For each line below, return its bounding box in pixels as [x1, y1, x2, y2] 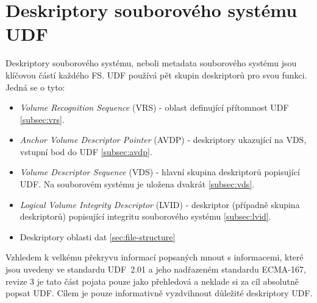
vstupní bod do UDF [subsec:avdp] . [20, 145, 152, 158]
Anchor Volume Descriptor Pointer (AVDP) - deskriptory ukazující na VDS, [20, 133, 307, 146]
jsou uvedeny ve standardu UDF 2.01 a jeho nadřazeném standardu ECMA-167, [5, 263, 306, 276]
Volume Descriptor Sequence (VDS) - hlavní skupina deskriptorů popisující [20, 165, 300, 178]
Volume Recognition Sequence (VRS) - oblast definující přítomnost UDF [20, 101, 289, 114]
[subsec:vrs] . [20, 113, 65, 125]
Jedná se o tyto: [5, 80, 65, 93]
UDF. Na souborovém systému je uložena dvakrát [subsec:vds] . [20, 178, 255, 190]
